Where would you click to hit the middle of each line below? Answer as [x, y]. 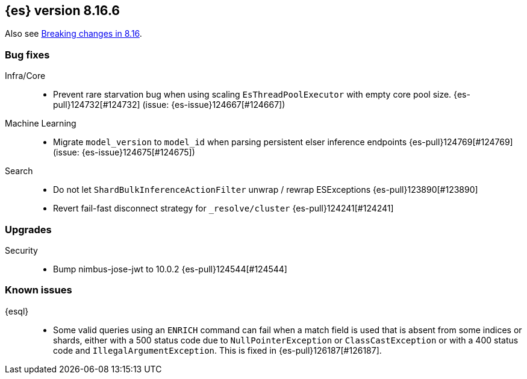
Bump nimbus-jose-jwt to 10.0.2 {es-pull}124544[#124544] [170, 269]
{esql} [17, 311]
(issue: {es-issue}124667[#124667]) [214, 105]
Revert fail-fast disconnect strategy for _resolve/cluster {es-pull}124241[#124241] [223, 208]
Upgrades [28, 229]
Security [21, 250]
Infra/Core [25, 76]
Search [19, 171]
